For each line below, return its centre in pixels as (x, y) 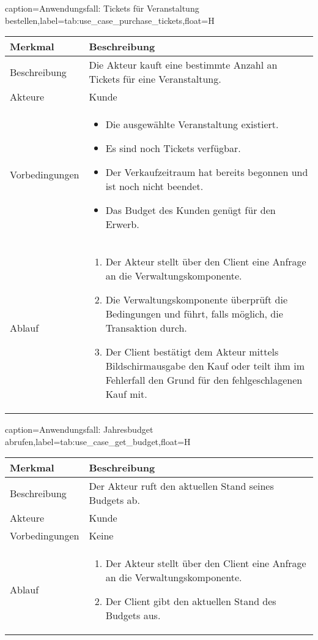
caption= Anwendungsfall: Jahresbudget (79, 429)
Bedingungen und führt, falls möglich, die (194, 314)
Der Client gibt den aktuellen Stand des (191, 601)
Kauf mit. (126, 394)
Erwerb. (122, 224)
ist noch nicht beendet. (154, 186)
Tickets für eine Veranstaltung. (155, 79)
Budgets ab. (114, 500)
